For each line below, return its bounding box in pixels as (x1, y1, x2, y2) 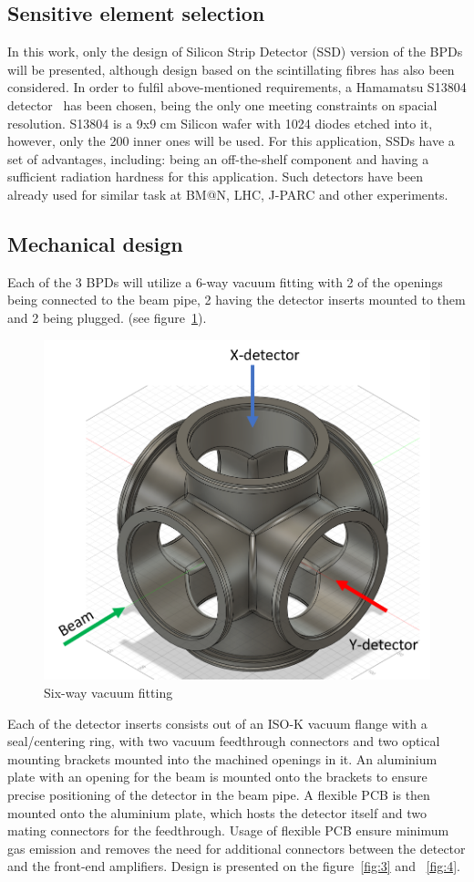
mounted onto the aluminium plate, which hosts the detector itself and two (7, 803, 427, 822)
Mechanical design (7, 229, 183, 257)
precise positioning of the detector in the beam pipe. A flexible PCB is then (7, 784, 430, 804)
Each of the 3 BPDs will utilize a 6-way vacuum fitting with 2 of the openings (7, 272, 443, 291)
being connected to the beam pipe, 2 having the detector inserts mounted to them (7, 290, 466, 309)
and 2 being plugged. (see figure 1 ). (7, 307, 207, 327)
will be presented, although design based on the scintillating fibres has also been (7, 59, 455, 78)
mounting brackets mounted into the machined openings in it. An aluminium (7, 749, 438, 768)
